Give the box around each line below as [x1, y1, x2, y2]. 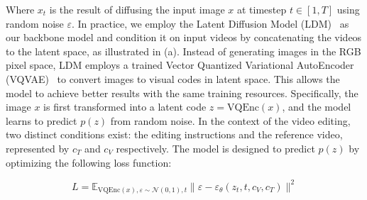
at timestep [236, 2, 287, 16]
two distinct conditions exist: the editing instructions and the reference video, [6, 127, 343, 142]
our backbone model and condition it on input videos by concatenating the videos [6, 30, 362, 45]
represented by [6, 140, 70, 155]
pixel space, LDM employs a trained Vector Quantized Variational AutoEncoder [6, 57, 354, 72]
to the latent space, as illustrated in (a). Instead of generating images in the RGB [6, 43, 361, 58]
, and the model [282, 99, 351, 114]
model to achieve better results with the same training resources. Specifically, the [6, 85, 358, 100]
